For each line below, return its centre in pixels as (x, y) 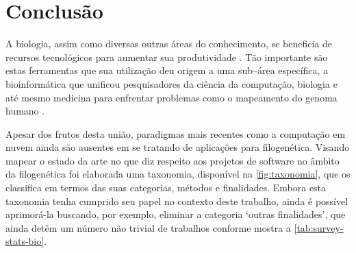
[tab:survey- (319, 227)
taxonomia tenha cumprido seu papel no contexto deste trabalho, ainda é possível (177, 201)
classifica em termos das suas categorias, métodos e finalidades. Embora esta (166, 188)
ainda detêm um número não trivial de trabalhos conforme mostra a (148, 227)
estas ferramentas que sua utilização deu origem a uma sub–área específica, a (167, 70)
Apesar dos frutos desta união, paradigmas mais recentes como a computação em (176, 133)
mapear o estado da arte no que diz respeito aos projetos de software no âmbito (173, 160)
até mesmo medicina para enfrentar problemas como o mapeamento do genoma (171, 97)
